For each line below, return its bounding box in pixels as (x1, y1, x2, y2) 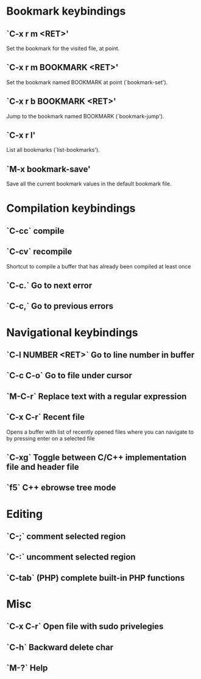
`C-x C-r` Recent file (6, 412, 85, 422)
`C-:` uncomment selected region (6, 552, 136, 562)
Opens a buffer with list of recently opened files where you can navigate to (6, 428, 194, 436)
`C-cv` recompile (6, 246, 72, 257)
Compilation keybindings (6, 201, 136, 215)
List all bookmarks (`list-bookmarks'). (6, 146, 100, 154)
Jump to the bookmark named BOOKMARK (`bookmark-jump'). (6, 112, 164, 120)
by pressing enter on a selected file (6, 434, 95, 442)
